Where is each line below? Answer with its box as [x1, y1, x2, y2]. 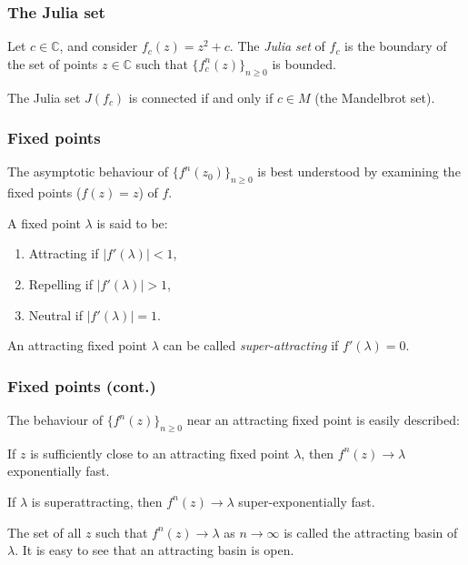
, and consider [59, 36, 138, 55]
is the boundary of [344, 36, 447, 55]
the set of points [7, 54, 98, 73]
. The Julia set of [229, 36, 325, 55]
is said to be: [96, 213, 168, 232]
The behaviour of [7, 410, 104, 429]
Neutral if [28, 305, 83, 324]
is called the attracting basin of [284, 522, 458, 541]
